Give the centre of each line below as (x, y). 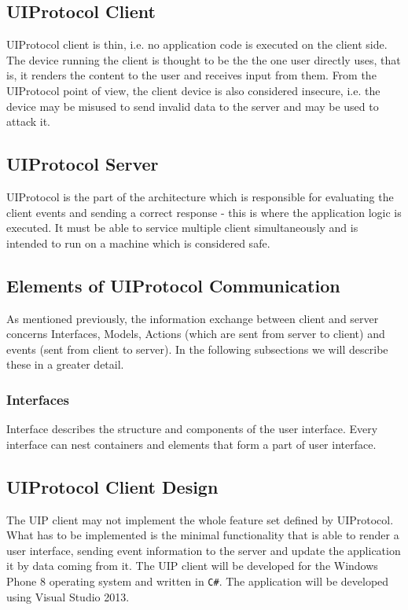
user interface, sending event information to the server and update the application (204, 550)
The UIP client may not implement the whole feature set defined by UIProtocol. (200, 519)
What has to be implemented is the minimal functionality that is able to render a (203, 535)
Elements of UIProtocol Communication (173, 285)
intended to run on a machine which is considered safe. (138, 243)
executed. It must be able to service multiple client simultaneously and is (182, 228)
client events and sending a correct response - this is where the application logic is (204, 212)
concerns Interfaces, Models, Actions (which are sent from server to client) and (196, 334)
